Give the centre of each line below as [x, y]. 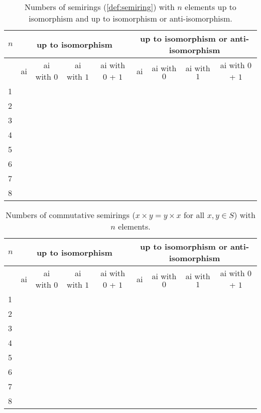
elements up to [211, 7]
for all [194, 215]
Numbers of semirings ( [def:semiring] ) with [100, 7]
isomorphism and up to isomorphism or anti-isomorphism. [130, 18]
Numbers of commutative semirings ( [71, 215]
